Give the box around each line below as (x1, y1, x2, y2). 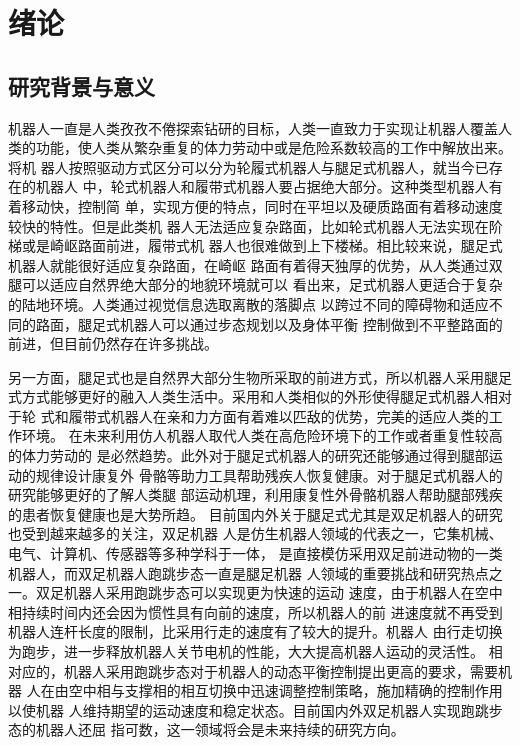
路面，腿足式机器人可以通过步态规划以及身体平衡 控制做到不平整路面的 (35, 313, 503, 334)
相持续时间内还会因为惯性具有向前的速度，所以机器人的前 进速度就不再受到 (8, 601, 503, 622)
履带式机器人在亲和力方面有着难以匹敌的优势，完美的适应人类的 (68, 405, 489, 426)
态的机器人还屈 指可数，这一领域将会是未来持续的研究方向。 (8, 719, 405, 740)
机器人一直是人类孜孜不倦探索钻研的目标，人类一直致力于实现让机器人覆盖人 (8, 117, 512, 138)
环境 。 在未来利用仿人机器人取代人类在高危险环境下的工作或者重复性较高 (21, 425, 503, 446)
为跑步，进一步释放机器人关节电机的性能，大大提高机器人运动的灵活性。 (8, 641, 484, 662)
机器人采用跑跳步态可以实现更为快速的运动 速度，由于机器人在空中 (63, 582, 503, 603)
